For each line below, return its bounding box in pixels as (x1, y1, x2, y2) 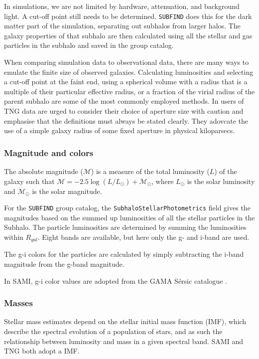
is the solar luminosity (187, 176, 255, 186)
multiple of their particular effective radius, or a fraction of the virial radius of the (4, 86, 255, 96)
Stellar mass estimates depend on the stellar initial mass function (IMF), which (4, 316, 247, 327)
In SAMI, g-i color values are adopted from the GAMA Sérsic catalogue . (4, 275, 228, 286)
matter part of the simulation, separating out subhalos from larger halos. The (4, 20, 241, 31)
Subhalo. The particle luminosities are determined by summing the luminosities (4, 222, 247, 232)
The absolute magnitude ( (4, 166, 83, 176)
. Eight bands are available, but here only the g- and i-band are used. (37, 232, 250, 242)
